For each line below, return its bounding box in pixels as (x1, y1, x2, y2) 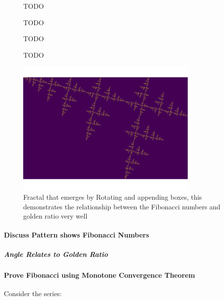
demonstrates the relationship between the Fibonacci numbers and (23, 201, 221, 211)
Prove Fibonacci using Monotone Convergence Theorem (4, 269, 195, 280)
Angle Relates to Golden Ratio (4, 249, 108, 259)
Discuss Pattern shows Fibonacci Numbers (4, 230, 149, 240)
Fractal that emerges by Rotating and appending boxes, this (23, 192, 202, 202)
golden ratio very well (23, 211, 88, 221)
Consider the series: (4, 288, 62, 298)
